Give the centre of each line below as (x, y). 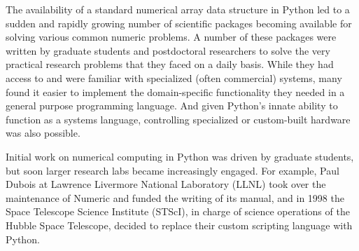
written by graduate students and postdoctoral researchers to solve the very (168, 50)
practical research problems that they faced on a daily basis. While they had (170, 64)
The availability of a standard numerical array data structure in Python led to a (178, 9)
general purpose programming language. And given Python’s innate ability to (172, 106)
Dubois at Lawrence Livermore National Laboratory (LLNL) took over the (166, 184)
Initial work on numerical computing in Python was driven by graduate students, (180, 156)
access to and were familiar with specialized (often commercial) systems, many (174, 77)
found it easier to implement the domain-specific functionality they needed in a (175, 91)
